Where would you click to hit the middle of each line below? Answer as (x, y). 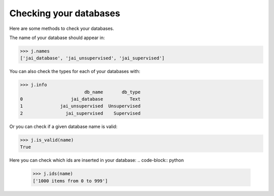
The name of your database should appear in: (57, 38)
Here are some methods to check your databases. (62, 28)
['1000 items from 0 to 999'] (70, 181)
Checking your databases (65, 13)
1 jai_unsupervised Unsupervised (80, 106)
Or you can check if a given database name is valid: (63, 126)
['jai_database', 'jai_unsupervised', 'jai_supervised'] (92, 58)
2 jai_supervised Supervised (80, 113)
